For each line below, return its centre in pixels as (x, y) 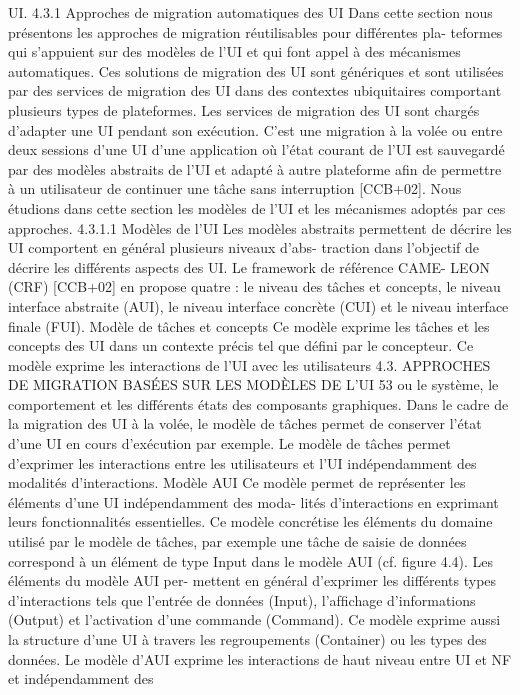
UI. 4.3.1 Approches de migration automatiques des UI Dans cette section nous (250, 12)
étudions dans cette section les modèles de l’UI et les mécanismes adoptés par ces (257, 207)
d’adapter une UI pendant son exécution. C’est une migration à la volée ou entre (255, 129)
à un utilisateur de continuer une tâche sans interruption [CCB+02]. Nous (235, 188)
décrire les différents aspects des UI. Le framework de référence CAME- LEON (249, 266)
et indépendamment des (81, 678)
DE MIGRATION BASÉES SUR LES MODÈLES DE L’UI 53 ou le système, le (253, 384)
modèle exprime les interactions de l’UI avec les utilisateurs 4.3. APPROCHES (249, 364)
